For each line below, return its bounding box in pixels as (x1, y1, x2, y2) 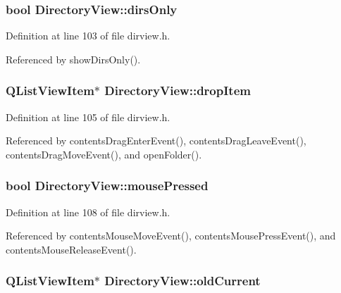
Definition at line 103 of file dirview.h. (6, 28, 170, 43)
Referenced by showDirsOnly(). (6, 51, 141, 66)
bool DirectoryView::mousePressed (6, 177, 209, 194)
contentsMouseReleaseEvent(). (6, 242, 137, 256)
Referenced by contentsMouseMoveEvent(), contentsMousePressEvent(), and (6, 228, 336, 243)
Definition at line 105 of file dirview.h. (6, 109, 170, 124)
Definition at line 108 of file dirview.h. (6, 204, 170, 219)
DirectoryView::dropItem (104, 82, 251, 99)
